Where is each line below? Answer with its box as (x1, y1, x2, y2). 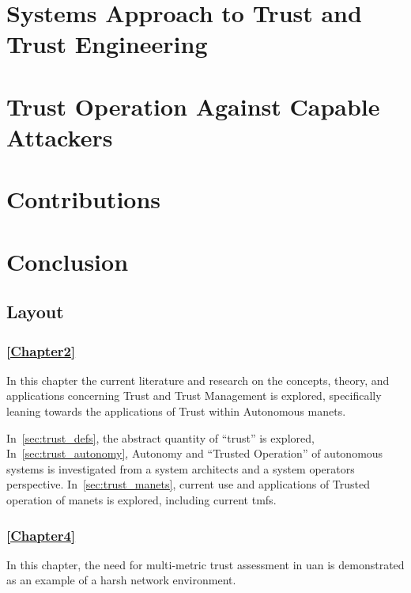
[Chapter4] (6, 525, 76, 545)
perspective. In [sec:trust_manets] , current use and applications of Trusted (6, 476, 371, 492)
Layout (6, 299, 64, 324)
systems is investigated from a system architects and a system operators (6, 460, 355, 477)
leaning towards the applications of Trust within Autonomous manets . (6, 403, 346, 420)
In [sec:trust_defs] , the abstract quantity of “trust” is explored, (6, 429, 315, 446)
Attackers (6, 120, 113, 153)
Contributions (6, 183, 161, 215)
